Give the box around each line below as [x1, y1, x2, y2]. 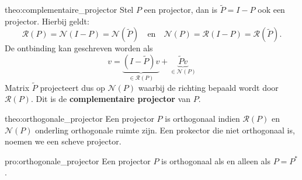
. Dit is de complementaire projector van [30, 93, 191, 105]
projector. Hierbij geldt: [5, 15, 89, 27]
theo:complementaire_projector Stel [5, 3, 134, 16]
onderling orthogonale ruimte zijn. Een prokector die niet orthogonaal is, [35, 123, 295, 136]
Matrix [5, 81, 30, 93]
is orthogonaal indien [165, 112, 240, 124]
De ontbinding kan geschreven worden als [5, 42, 153, 54]
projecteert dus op [40, 81, 105, 93]
